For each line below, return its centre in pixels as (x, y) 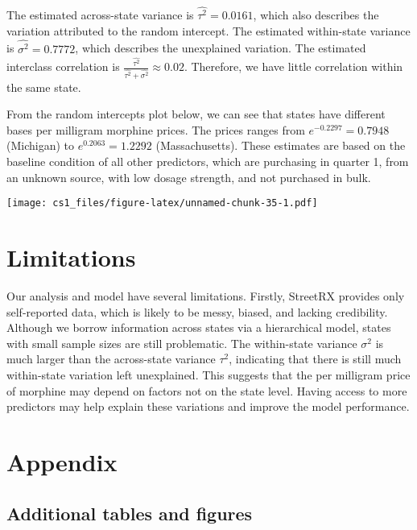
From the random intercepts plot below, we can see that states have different (196, 114)
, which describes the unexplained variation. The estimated (221, 48)
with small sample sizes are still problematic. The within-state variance (182, 343)
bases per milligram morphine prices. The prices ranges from (156, 129)
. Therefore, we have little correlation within (293, 66)
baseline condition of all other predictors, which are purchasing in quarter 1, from (208, 161)
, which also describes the (316, 15)
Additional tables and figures (130, 513)
